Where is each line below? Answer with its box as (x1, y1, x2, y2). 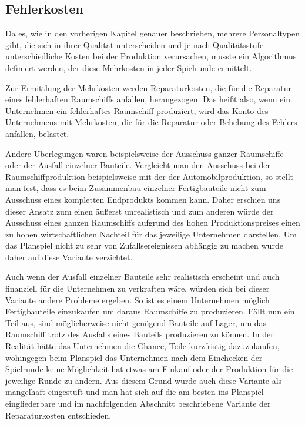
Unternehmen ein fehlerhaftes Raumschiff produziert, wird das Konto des (5, 104, 269, 116)
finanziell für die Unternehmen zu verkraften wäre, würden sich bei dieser (5, 282, 270, 295)
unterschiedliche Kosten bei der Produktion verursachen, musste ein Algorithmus (5, 50, 297, 62)
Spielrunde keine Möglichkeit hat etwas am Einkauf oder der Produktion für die (5, 363, 293, 375)
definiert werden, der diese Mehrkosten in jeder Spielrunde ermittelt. (5, 61, 252, 73)
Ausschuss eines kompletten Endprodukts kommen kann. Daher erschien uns (5, 193, 281, 205)
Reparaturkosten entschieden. (5, 409, 112, 421)
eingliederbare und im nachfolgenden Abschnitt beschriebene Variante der (5, 397, 271, 410)
